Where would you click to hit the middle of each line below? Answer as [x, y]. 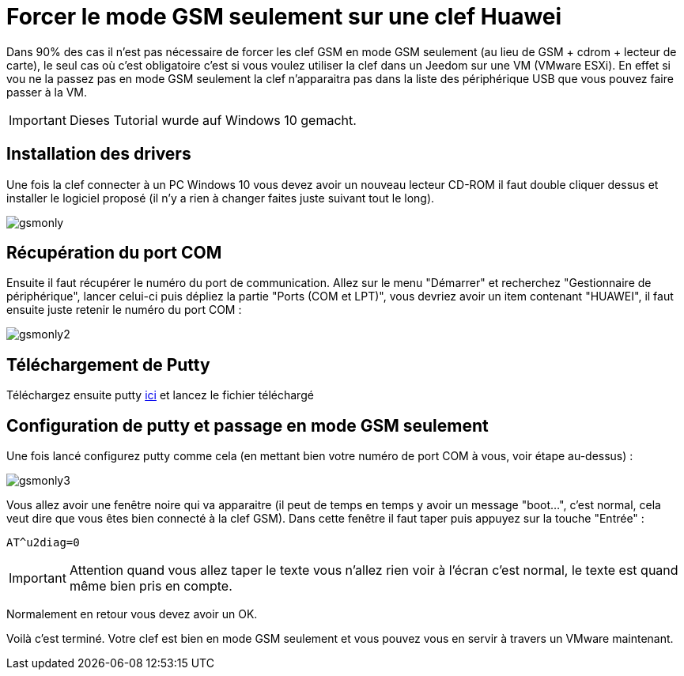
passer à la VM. [47, 92]
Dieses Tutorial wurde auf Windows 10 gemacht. [213, 120]
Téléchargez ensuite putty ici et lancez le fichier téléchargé [160, 395]
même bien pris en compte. [151, 586]
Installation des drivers [99, 154]
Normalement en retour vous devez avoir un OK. [132, 614]
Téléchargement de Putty [108, 364]
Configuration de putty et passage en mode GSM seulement [248, 425]
